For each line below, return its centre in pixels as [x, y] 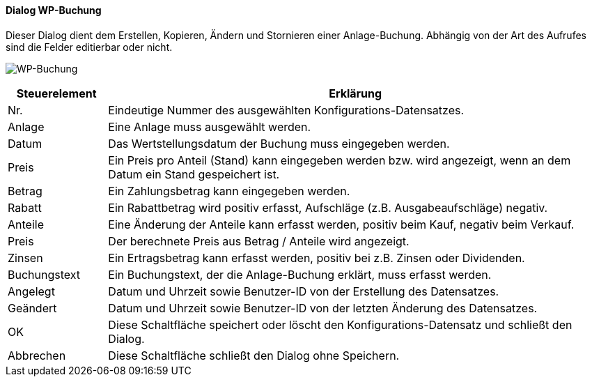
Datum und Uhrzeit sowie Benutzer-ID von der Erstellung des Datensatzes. [304, 291]
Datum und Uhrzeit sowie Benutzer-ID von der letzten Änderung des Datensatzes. [323, 308]
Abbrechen [37, 355]
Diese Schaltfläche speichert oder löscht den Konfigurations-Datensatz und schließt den [340, 324]
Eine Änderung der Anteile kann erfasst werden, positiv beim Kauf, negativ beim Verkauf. [341, 224]
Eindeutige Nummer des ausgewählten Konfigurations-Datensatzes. [286, 110]
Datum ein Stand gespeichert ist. [194, 174]
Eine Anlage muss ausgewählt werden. [210, 127]
